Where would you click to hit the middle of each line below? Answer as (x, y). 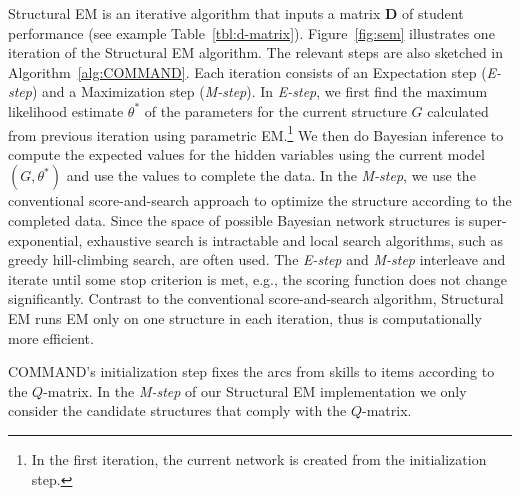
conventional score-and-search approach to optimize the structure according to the (260, 200)
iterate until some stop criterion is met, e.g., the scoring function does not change (258, 278)
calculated (458, 110)
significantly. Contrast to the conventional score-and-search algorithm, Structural (256, 298)
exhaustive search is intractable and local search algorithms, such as (294, 239)
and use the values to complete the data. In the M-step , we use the (271, 175)
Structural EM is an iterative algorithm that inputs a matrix (194, 13)
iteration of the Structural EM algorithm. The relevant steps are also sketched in (256, 52)
